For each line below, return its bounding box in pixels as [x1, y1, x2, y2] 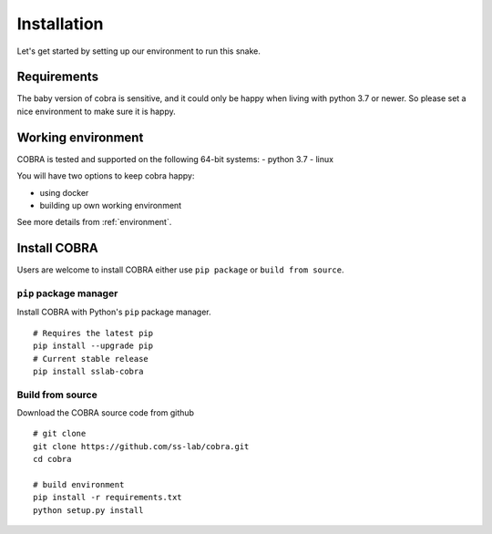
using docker [39, 187, 89, 198]
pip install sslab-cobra [33, 365, 144, 376]
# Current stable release [33, 354, 149, 364]
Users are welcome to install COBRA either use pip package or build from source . [16, 264, 344, 275]
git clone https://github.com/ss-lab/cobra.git [33, 441, 250, 451]
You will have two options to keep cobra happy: [16, 170, 195, 181]
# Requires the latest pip [33, 328, 154, 338]
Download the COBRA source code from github [16, 407, 195, 418]
